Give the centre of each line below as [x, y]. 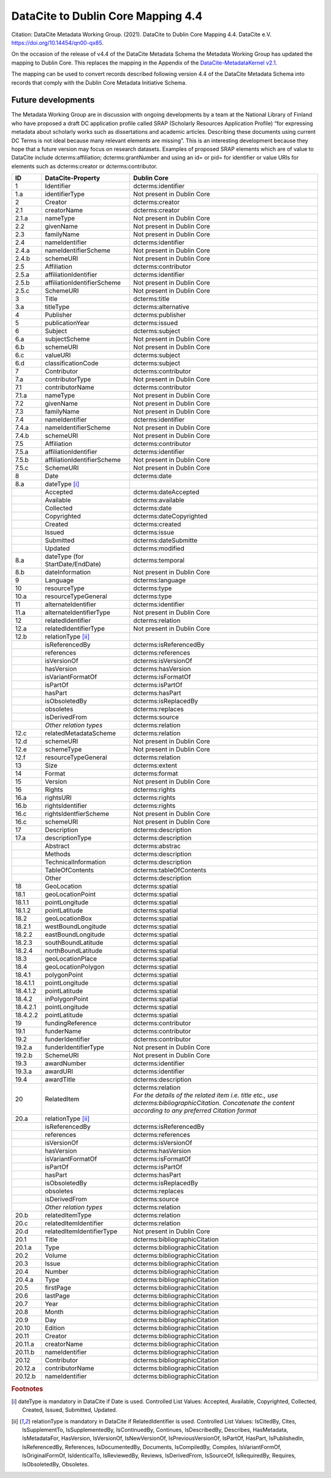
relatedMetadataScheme [81, 733]
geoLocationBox [68, 918]
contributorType [68, 379]
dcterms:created [157, 525]
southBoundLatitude [74, 943]
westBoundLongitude [76, 926]
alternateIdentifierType [78, 612]
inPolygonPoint [67, 999]
